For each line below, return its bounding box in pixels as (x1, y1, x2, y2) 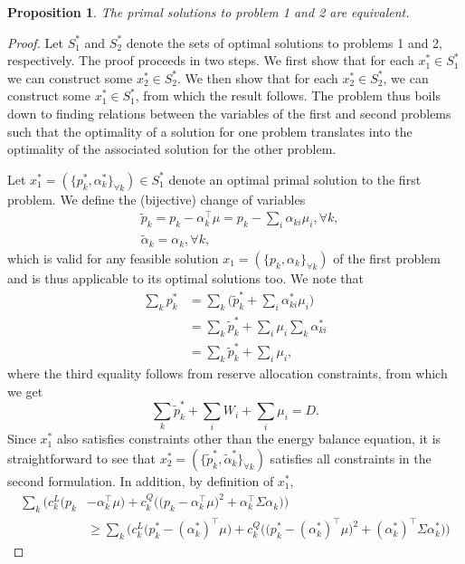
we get (7, 381, 43, 400)
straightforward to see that (7, 449, 156, 468)
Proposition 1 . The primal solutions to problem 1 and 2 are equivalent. (7, 3, 410, 21)
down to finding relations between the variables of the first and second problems (7, 103, 451, 122)
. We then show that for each (176, 68, 338, 87)
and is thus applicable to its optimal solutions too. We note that (7, 268, 364, 287)
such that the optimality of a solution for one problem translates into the (7, 121, 413, 140)
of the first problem (333, 248, 441, 267)
